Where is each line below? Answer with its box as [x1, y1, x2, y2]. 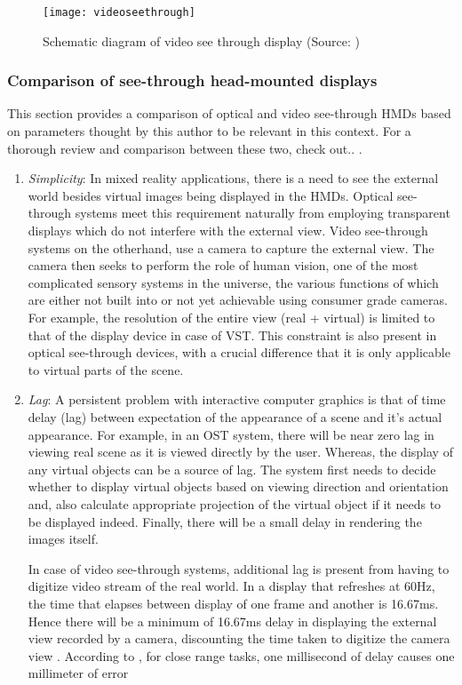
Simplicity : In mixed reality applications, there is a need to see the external [28, 169, 439, 187]
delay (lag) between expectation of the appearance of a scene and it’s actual [28, 407, 442, 426]
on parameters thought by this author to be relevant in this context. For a [7, 122, 411, 140]
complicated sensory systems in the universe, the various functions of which [28, 273, 439, 291]
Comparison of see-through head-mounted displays [7, 69, 378, 92]
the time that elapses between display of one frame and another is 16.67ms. [28, 593, 439, 612]
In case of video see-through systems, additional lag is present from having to [28, 559, 450, 577]
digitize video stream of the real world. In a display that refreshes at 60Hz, [28, 577, 435, 595]
